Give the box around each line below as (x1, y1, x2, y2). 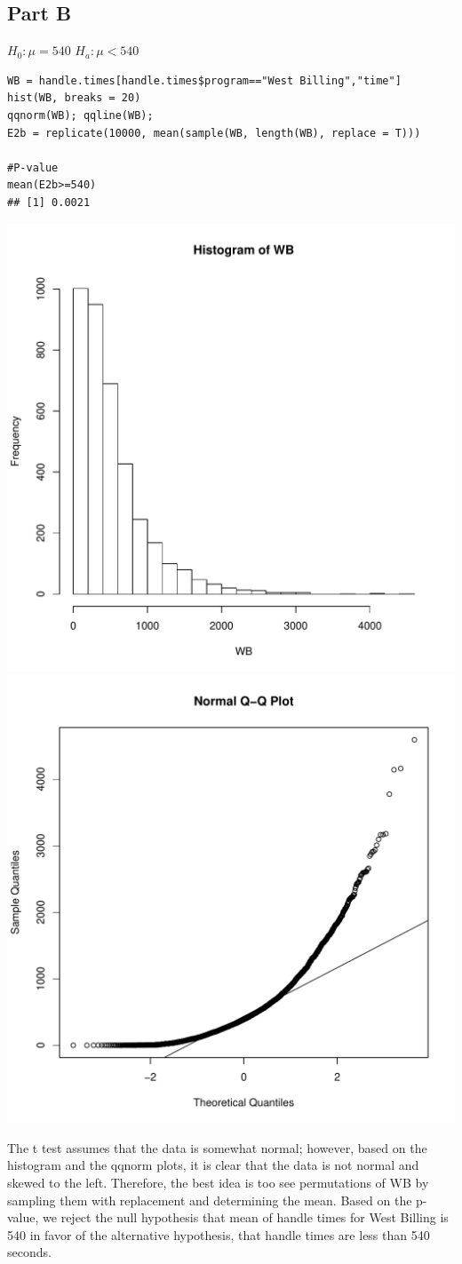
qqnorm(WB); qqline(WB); (7, 108, 154, 122)
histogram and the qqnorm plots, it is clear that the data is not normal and (7, 1156, 419, 1174)
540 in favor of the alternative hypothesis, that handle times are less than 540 (7, 1225, 430, 1244)
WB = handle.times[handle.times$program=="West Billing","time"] (7, 74, 402, 87)
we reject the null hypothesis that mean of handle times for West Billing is (43, 1208, 449, 1227)
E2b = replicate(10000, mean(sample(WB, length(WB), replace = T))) (7, 126, 421, 139)
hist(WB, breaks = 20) (7, 91, 141, 105)
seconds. (7, 1243, 52, 1261)
